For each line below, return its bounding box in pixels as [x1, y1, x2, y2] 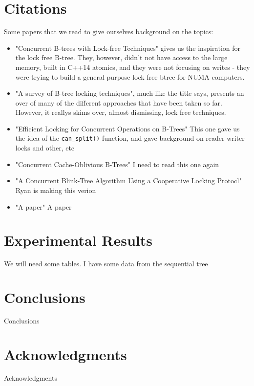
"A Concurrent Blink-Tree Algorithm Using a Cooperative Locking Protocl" [15, 175, 242, 186]
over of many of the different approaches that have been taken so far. [15, 97, 222, 107]
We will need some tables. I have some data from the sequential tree [4, 258, 208, 269]
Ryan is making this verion [15, 185, 96, 195]
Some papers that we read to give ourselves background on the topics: [4, 26, 213, 37]
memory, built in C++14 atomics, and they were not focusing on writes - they [15, 62, 250, 72]
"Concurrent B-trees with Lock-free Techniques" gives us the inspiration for [15, 43, 241, 53]
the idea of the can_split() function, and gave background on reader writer [15, 133, 245, 143]
